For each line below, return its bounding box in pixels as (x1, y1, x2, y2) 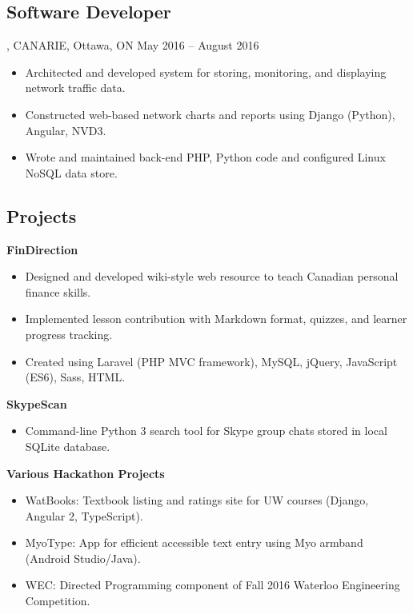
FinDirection (6, 241, 78, 257)
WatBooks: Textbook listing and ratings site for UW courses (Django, (25, 492, 369, 508)
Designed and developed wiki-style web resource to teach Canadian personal (25, 268, 399, 285)
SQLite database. (25, 437, 110, 454)
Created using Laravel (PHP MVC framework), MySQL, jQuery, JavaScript (25, 353, 398, 369)
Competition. (25, 592, 90, 609)
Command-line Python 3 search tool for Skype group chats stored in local (25, 422, 387, 439)
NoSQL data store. (25, 164, 118, 181)
